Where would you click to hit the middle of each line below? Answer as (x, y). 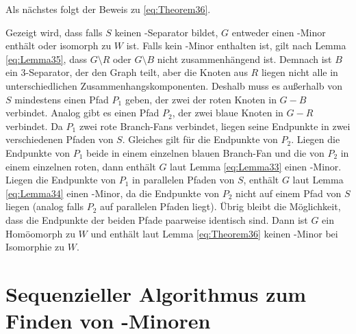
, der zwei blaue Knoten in (228, 113)
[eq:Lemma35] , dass (46, 59)
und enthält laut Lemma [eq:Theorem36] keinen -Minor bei (214, 233)
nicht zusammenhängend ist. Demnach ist (244, 59)
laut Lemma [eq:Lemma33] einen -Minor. (256, 166)
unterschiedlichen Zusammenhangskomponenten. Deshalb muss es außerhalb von (174, 85)
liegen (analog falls (45, 206)
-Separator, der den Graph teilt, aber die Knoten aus (137, 72)
